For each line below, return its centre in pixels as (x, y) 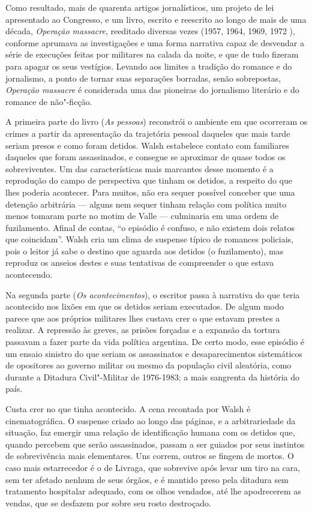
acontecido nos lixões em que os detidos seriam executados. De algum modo (145, 306)
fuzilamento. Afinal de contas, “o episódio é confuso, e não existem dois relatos (150, 227)
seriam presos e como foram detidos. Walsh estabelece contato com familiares (147, 145)
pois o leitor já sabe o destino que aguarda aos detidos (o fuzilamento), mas (145, 250)
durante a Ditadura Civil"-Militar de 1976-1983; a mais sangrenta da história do (153, 376)
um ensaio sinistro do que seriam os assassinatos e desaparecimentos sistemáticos (154, 353)
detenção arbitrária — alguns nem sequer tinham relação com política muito (146, 204)
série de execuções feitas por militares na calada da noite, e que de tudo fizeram (152, 54)
